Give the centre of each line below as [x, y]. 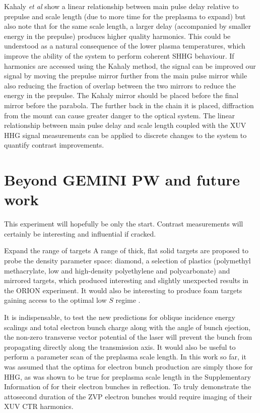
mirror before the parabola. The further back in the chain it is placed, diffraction [129, 105]
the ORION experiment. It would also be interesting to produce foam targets [123, 290]
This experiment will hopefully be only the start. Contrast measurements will [124, 224]
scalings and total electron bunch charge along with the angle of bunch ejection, [127, 327]
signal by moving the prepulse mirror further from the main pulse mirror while [126, 76]
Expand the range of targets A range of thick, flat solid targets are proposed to [126, 250]
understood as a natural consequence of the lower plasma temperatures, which [125, 46]
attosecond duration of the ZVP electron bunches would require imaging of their [128, 396]
